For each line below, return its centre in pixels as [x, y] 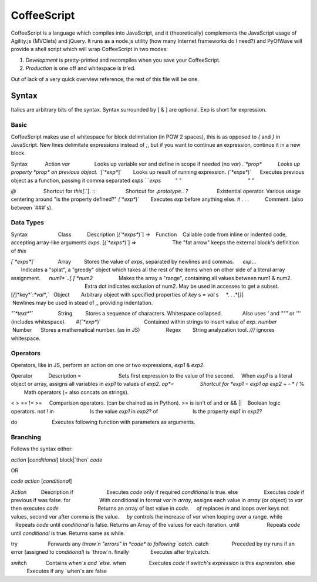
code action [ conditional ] [41, 481]
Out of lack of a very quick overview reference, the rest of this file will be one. [105, 79]
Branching [26, 437]
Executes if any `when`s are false [67, 571]
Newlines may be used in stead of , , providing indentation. [82, 302]
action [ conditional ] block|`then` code [57, 460]
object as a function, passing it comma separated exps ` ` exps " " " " [133, 180]
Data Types [27, 223]
